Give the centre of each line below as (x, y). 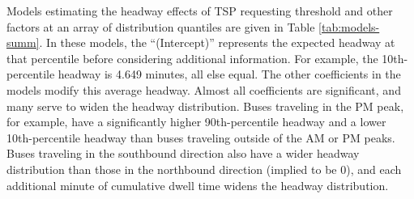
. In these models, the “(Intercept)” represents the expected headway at (217, 42)
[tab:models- (349, 26)
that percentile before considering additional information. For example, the (192, 58)
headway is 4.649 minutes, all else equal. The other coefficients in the (229, 74)
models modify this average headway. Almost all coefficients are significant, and (204, 89)
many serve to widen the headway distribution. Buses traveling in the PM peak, (205, 106)
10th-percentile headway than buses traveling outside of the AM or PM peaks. (201, 137)
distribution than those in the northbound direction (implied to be (172, 169)
